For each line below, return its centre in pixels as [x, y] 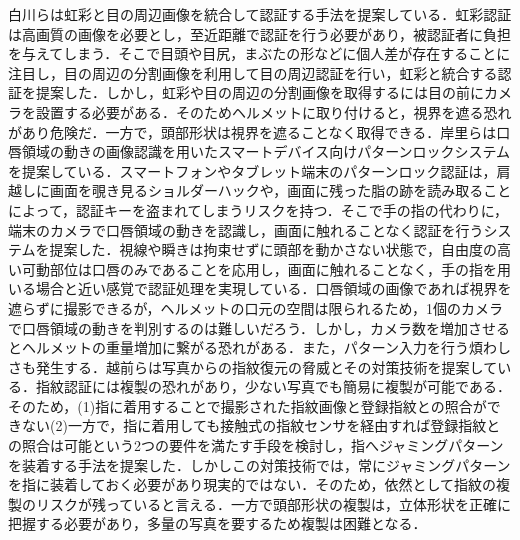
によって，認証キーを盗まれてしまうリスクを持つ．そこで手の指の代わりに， [258, 209]
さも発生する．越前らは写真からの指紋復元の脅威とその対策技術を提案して [253, 366]
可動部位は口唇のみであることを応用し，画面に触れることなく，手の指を [259, 268]
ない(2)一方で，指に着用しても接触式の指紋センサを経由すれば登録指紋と [261, 425]
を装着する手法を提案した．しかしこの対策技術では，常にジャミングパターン [259, 464]
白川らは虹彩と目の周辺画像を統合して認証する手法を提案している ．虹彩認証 [260, 14]
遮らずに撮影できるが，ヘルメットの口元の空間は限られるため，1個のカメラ [255, 307]
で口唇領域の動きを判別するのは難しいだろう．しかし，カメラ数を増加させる [259, 327]
